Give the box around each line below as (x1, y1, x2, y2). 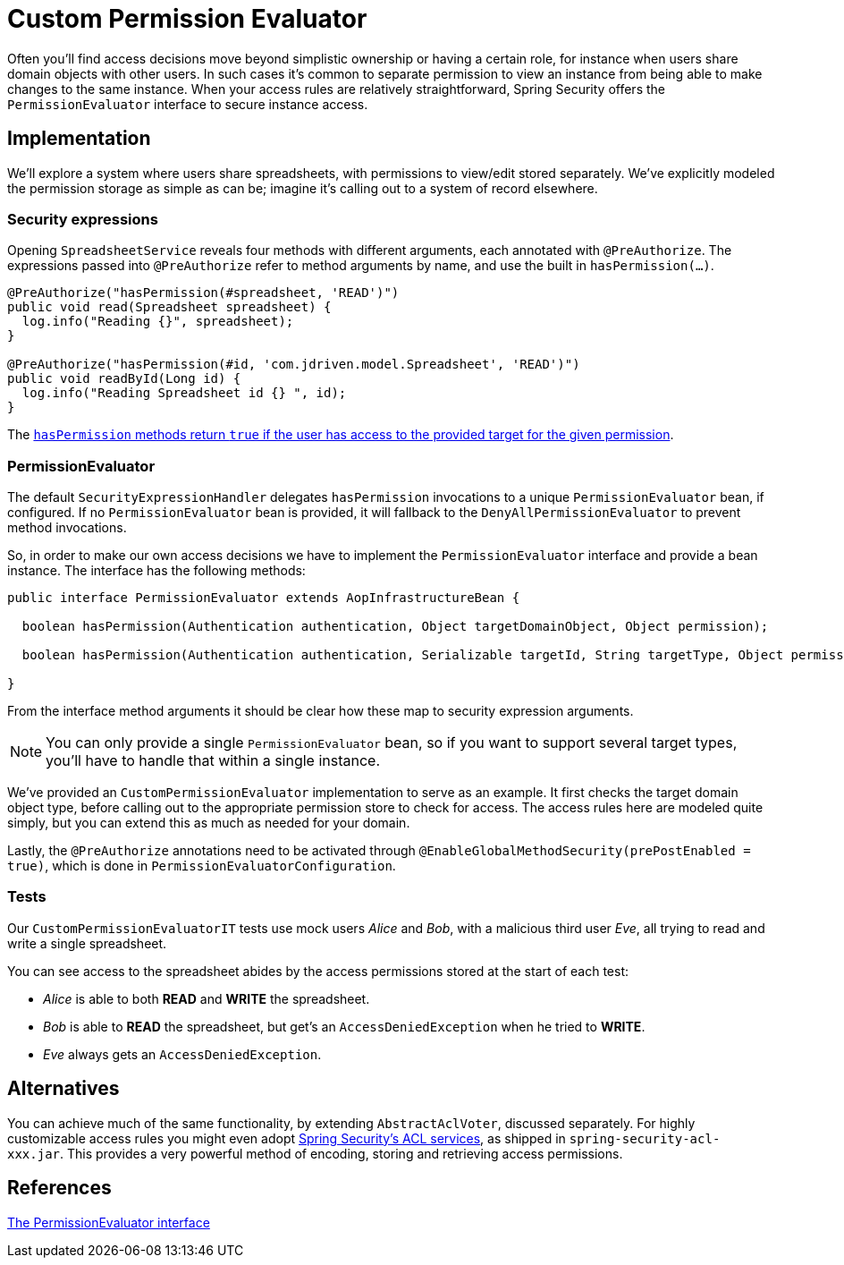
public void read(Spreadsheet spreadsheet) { (7, 300, 332, 315)
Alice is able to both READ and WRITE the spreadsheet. (43, 990, 370, 1006)
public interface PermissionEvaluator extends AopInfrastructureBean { (7, 590, 520, 606)
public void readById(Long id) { (7, 371, 241, 386)
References (7, 1176, 112, 1200)
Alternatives (7, 1077, 120, 1100)
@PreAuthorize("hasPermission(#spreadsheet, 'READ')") (7, 285, 400, 301)
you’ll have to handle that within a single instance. (46, 751, 381, 770)
